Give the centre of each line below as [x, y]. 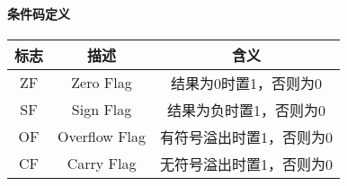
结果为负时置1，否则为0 [247, 110]
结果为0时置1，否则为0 [247, 83]
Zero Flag [102, 83]
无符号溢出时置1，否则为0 [247, 164]
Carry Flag [102, 164]
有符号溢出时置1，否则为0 [247, 137]
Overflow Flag [102, 137]
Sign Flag [102, 110]
